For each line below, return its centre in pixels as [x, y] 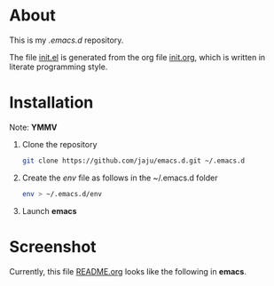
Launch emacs [49, 211]
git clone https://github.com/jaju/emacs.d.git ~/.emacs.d [133, 161]
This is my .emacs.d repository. [67, 40]
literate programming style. [59, 67]
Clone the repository [59, 144]
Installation [51, 103]
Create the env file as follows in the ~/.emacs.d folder [120, 178]
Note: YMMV [33, 127]
